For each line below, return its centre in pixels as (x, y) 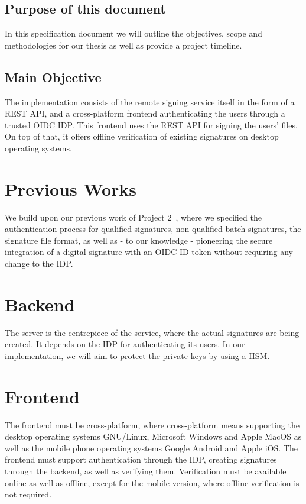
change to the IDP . (39, 264)
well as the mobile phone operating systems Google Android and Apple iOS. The (151, 448)
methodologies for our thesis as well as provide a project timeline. (123, 45)
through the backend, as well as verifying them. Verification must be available (146, 471)
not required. (28, 494)
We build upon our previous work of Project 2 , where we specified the (133, 217)
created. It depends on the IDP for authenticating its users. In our (125, 344)
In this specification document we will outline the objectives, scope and (134, 33)
